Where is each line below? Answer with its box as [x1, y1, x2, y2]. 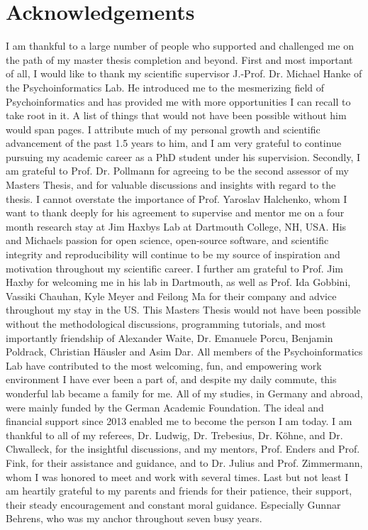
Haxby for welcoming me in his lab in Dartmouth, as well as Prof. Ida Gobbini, [6, 275, 351, 289]
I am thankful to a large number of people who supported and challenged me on [6, 38, 354, 53]
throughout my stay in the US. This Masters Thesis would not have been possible [6, 302, 361, 317]
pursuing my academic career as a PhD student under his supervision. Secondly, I [6, 149, 361, 164]
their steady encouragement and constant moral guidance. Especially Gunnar [6, 497, 341, 512]
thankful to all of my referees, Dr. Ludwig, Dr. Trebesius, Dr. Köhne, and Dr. [6, 427, 343, 442]
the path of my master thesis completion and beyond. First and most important [6, 52, 353, 67]
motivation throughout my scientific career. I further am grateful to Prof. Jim [6, 260, 343, 275]
